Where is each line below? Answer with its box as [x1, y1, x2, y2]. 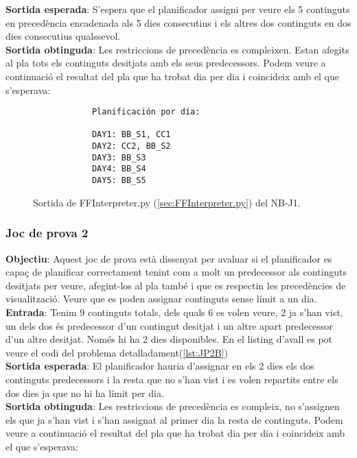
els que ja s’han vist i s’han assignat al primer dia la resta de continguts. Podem [5, 412, 343, 426]
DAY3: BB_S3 [91, 152, 146, 162]
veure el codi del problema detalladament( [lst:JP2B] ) [5, 345, 228, 359]
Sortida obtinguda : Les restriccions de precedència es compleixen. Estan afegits [5, 42, 349, 56]
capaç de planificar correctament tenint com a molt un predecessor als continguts [5, 265, 347, 279]
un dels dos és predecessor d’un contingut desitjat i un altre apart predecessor [5, 318, 333, 333]
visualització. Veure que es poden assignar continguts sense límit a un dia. [5, 291, 317, 306]
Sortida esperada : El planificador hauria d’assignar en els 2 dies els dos [5, 359, 314, 373]
